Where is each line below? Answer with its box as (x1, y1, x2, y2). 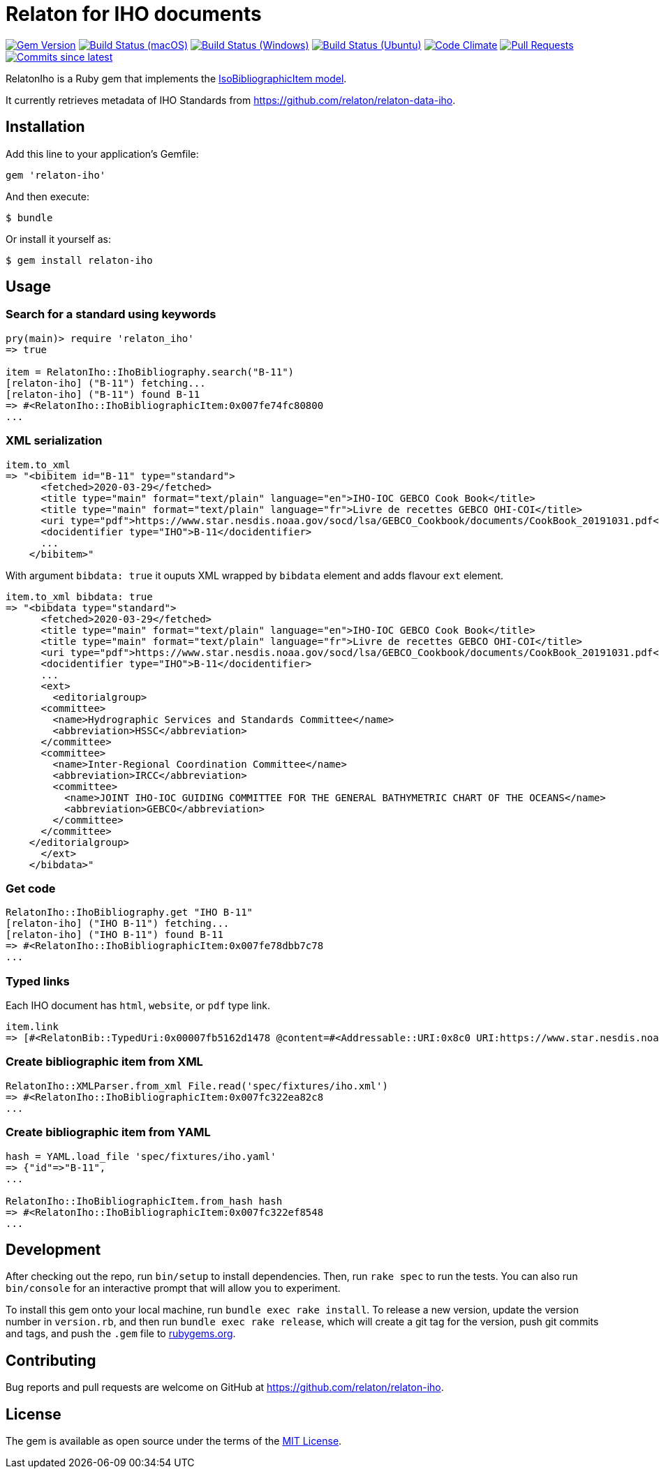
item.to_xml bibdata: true (6, 590, 153, 602)
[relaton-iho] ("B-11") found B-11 (6, 388, 200, 400)
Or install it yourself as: (6, 232, 111, 245)
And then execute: (6, 190, 89, 202)
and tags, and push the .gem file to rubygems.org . (6, 1327, 236, 1340)
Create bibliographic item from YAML (6, 1125, 211, 1140)
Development (6, 1240, 101, 1258)
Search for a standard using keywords (6, 307, 216, 322)
